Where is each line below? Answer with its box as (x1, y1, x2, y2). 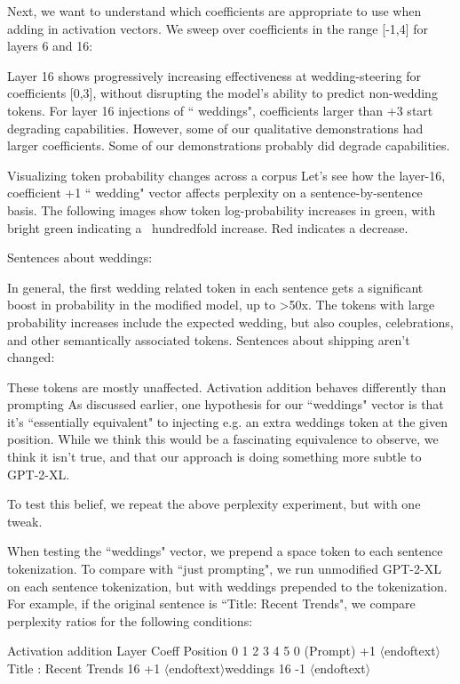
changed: (7, 348, 55, 366)
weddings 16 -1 (225, 659, 306, 677)
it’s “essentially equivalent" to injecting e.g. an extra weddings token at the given (7, 412, 448, 431)
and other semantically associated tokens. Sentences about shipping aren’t (7, 330, 410, 349)
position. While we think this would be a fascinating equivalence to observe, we (7, 430, 439, 448)
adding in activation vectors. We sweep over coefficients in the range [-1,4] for (7, 19, 429, 37)
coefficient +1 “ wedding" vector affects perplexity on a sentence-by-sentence (7, 183, 423, 202)
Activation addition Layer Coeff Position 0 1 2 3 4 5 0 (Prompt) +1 (7, 641, 376, 660)
